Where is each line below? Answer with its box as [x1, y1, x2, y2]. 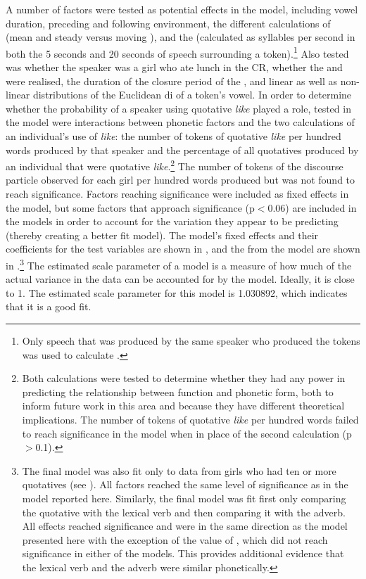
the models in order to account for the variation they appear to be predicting [6, 214, 339, 229]
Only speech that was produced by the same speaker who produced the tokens [22, 333, 360, 348]
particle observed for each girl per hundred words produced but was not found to [6, 172, 355, 187]
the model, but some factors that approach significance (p [6, 200, 255, 215]
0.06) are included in [267, 200, 357, 215]
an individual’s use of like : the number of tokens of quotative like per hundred [6, 129, 341, 143]
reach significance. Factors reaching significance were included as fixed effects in [6, 186, 349, 201]
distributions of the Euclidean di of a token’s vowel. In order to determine [32, 87, 352, 102]
